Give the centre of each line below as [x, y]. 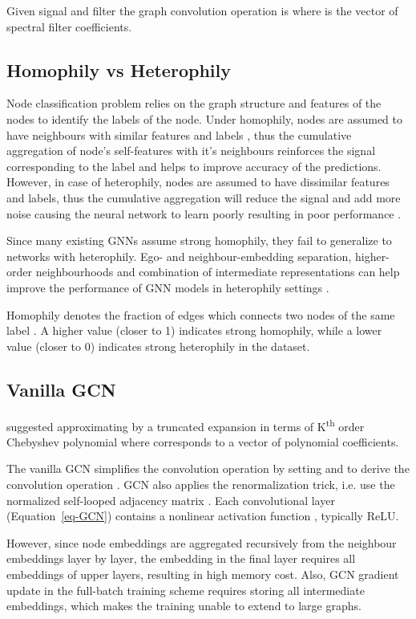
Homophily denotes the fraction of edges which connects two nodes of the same [201, 314]
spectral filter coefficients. [69, 26]
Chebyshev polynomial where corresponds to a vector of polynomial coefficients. [203, 441]
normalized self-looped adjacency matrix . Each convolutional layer [171, 500]
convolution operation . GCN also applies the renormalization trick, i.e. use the [201, 484]
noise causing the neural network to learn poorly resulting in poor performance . [204, 213]
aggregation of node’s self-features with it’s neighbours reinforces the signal [191, 151]
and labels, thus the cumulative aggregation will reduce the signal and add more [204, 197]
